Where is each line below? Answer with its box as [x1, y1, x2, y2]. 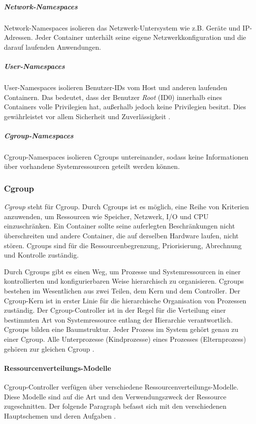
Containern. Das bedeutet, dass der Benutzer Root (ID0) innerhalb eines [4, 92, 222, 102]
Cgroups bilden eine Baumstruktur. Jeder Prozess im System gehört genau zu [4, 324, 239, 334]
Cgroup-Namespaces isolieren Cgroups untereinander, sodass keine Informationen [4, 151, 249, 162]
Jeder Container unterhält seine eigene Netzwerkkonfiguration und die [35, 32, 246, 42]
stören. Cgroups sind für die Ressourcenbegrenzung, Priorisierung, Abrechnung [4, 240, 242, 250]
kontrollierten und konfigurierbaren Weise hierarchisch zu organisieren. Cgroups [4, 276, 244, 286]
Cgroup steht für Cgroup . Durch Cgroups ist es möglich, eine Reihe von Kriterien [4, 201, 249, 212]
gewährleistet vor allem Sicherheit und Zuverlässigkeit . [4, 111, 170, 121]
